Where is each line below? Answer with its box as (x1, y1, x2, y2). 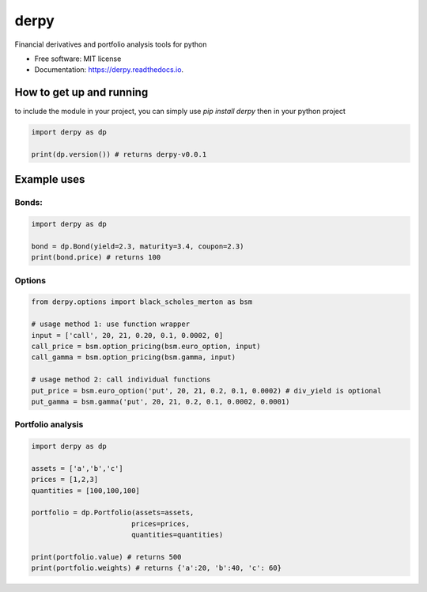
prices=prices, (130, 519, 190, 528)
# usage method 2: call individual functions (31, 375, 211, 384)
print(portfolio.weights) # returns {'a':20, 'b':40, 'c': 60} (31, 564, 282, 573)
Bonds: (14, 197, 43, 208)
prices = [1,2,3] (31, 475, 99, 484)
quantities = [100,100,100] (31, 486, 140, 495)
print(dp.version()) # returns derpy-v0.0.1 (31, 150, 207, 158)
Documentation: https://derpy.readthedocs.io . (34, 65, 184, 74)
